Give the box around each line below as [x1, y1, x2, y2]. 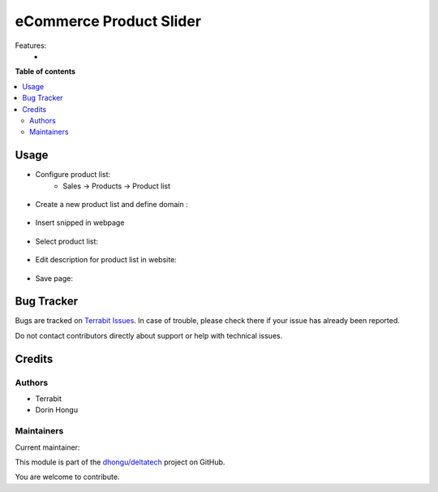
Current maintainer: [15, 442, 80, 452]
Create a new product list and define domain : [35, 199, 188, 209]
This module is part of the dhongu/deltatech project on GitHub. [15, 457, 225, 467]
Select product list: [35, 236, 99, 246]
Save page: [35, 273, 73, 283]
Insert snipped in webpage [35, 218, 125, 227]
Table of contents [15, 67, 76, 76]
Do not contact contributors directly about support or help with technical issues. [15, 330, 283, 340]
